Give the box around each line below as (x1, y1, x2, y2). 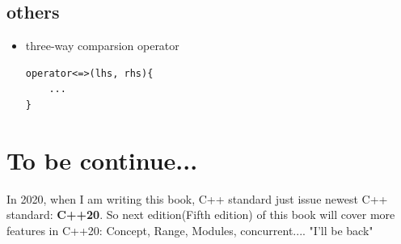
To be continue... (6, 143, 198, 176)
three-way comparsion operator (25, 37, 179, 54)
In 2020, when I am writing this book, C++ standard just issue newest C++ (6, 190, 388, 207)
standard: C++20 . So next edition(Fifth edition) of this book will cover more (6, 206, 395, 223)
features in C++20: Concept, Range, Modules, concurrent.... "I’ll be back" (6, 221, 374, 238)
